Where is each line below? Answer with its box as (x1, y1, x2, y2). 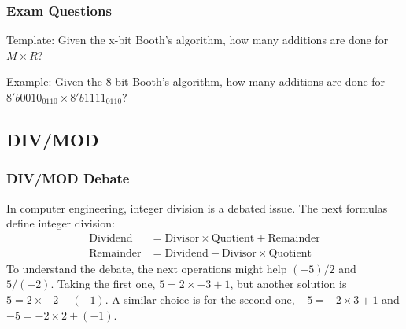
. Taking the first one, (50, 275, 156, 292)
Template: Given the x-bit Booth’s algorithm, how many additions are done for (6, 31, 389, 48)
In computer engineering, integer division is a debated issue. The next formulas (6, 199, 388, 216)
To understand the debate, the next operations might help (6, 260, 287, 276)
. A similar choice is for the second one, (105, 291, 295, 308)
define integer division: (6, 215, 115, 231)
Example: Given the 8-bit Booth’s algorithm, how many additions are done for (6, 73, 386, 90)
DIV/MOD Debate (6, 168, 130, 188)
